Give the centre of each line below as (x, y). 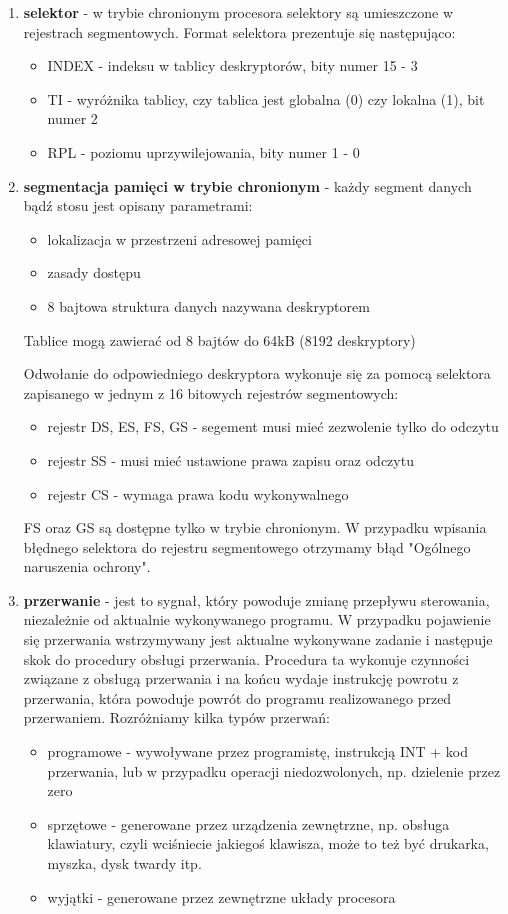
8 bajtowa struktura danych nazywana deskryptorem (208, 305)
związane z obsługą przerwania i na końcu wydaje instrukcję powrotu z (241, 678)
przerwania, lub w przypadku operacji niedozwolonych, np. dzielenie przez (274, 770)
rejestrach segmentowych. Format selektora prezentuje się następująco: (239, 31)
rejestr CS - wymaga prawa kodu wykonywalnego (198, 493)
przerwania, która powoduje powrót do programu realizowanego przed (237, 697)
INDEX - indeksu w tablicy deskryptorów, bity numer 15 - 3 (232, 65)
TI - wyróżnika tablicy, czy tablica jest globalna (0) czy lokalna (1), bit (266, 98)
